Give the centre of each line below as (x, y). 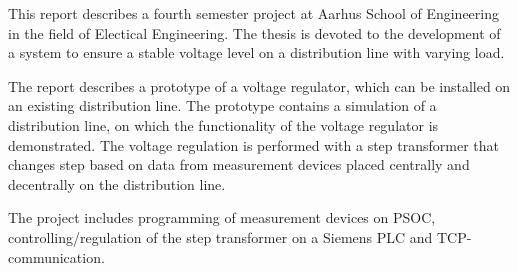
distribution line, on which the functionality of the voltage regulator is (223, 124)
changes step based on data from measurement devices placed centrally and (239, 164)
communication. (56, 256)
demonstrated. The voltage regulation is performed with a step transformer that (253, 144)
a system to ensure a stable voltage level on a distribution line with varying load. (256, 52)
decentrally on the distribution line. (117, 183)
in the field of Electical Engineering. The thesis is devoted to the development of (254, 32)
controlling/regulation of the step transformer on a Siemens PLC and (220, 236)
